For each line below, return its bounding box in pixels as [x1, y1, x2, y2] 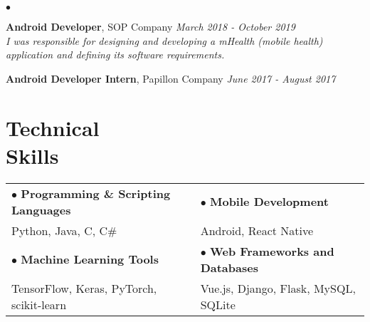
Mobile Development [209, 193, 329, 210]
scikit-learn [11, 296, 67, 313]
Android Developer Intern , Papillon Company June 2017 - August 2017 [6, 71, 336, 85]
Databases [200, 259, 258, 276]
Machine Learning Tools [21, 251, 159, 268]
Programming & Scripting [21, 185, 171, 202]
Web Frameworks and [209, 242, 334, 259]
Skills [6, 140, 59, 170]
